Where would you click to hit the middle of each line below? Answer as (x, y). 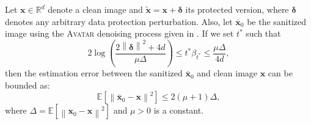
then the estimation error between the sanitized (94, 73)
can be (280, 73)
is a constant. (179, 110)
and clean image (227, 73)
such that (263, 33)
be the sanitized (277, 21)
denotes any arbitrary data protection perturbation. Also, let (119, 21)
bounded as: (27, 85)
